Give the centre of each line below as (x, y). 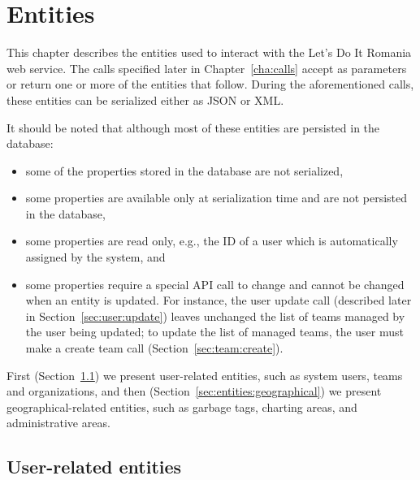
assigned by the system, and (95, 257)
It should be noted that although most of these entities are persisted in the (193, 127)
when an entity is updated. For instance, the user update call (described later (219, 300)
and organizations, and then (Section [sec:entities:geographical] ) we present (194, 391)
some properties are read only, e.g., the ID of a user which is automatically (212, 241)
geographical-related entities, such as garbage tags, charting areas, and (182, 406)
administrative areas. (58, 423)
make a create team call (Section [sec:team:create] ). (154, 348)
